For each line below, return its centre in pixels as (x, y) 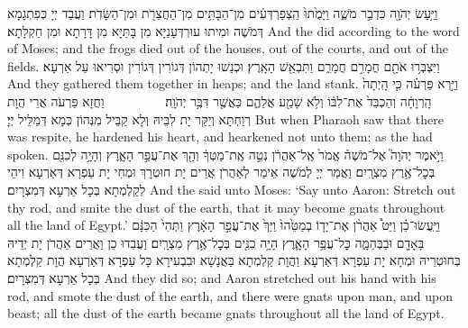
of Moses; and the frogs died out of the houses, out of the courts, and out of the (228, 48)
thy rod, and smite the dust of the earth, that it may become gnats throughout (226, 207)
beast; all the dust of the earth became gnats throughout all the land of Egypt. (226, 313)
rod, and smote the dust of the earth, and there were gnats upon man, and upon (230, 295)
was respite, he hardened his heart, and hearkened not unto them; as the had (220, 137)
